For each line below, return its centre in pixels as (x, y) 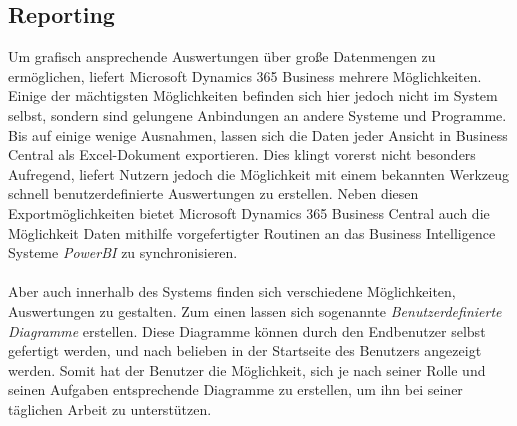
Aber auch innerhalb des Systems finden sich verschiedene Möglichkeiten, (232, 291)
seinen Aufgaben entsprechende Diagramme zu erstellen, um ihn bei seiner (235, 389)
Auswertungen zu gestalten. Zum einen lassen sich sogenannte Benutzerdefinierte (255, 310)
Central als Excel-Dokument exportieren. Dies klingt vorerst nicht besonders (242, 154)
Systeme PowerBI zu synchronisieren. (123, 252)
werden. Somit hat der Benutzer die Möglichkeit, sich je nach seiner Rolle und (247, 369)
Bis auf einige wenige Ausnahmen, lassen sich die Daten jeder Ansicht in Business (258, 134)
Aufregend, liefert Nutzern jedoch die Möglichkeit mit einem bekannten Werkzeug (259, 173)
